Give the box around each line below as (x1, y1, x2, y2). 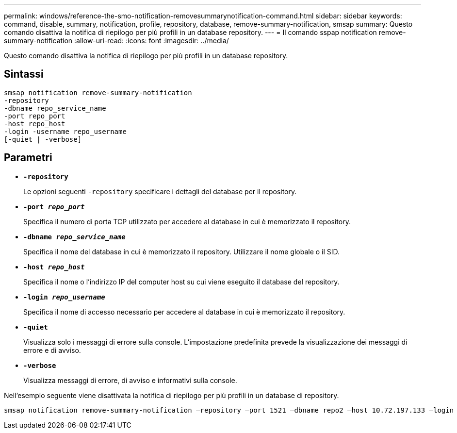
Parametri (4, 151, 52, 164)
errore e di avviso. (23, 346, 81, 354)
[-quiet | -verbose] (4, 135, 82, 143)
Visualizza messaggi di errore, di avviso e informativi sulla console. (23, 376, 237, 384)
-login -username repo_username (4, 127, 127, 135)
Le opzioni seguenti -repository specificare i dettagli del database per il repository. (23, 187, 297, 196)
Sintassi (4, 68, 44, 81)
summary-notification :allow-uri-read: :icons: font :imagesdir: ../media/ (4, 36, 229, 45)
